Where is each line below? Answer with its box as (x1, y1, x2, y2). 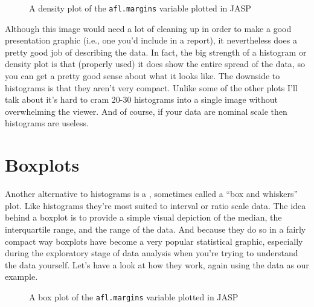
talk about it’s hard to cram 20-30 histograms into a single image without (5, 93, 278, 106)
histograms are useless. (5, 117, 89, 129)
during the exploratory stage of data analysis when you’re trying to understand (5, 247, 298, 259)
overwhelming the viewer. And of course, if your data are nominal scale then (5, 105, 287, 117)
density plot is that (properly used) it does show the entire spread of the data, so (5, 57, 305, 70)
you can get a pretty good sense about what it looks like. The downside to (5, 69, 280, 82)
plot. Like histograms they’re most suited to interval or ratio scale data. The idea (5, 199, 306, 212)
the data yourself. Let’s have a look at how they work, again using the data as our (5, 258, 309, 271)
